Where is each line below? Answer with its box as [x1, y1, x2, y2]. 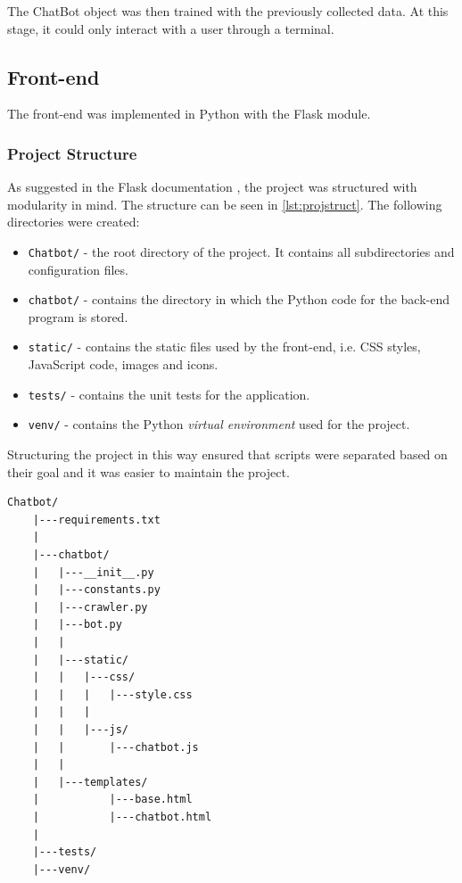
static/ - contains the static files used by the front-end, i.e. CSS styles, [28, 337, 421, 356]
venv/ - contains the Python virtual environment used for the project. [28, 415, 410, 433]
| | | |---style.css [32, 688, 193, 701]
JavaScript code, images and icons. [28, 355, 219, 374]
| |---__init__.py [32, 565, 154, 579]
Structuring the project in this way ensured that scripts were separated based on [7, 445, 448, 464]
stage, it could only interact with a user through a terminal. [7, 19, 334, 37]
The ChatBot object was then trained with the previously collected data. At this [7, 2, 449, 20]
